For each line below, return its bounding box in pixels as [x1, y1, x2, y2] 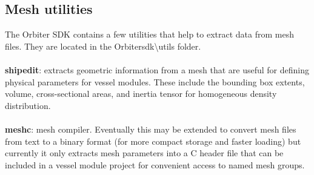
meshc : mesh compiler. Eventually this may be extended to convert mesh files [5, 122, 296, 135]
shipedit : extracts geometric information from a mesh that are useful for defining [5, 63, 309, 76]
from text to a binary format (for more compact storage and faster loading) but [5, 134, 301, 147]
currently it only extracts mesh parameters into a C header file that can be [5, 147, 284, 159]
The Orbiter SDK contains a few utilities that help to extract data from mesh [5, 28, 294, 41]
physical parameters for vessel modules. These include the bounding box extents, [5, 75, 305, 88]
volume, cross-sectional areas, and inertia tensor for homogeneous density [5, 87, 277, 100]
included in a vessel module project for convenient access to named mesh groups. [5, 158, 305, 171]
